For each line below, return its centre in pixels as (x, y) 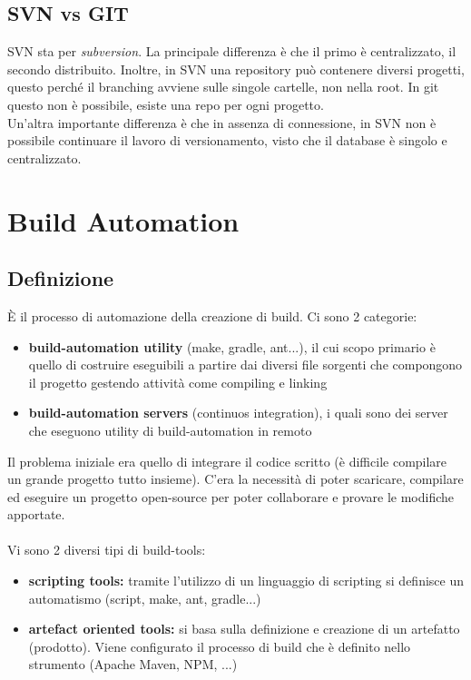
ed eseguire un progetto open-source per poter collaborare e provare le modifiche (231, 496)
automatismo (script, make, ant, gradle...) (145, 598)
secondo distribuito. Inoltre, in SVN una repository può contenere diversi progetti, (236, 69)
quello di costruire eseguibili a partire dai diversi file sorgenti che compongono (245, 365)
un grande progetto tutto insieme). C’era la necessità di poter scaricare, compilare (235, 479)
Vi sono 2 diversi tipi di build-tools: (107, 550)
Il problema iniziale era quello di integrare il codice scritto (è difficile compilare (227, 461)
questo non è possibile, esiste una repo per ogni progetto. (166, 104)
